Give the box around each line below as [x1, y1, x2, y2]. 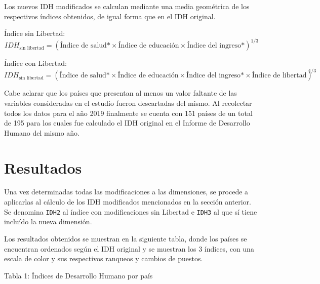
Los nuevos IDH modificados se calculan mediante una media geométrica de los [4, 1, 250, 11]
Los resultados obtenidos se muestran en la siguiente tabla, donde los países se [4, 233, 247, 244]
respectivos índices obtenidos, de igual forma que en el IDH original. [4, 11, 216, 21]
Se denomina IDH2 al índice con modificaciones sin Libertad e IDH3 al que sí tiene [4, 206, 257, 217]
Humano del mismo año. [4, 127, 80, 138]
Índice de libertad [252, 72, 307, 79]
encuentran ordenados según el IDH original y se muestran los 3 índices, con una [4, 243, 254, 254]
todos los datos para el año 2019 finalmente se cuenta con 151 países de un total [4, 107, 253, 118]
